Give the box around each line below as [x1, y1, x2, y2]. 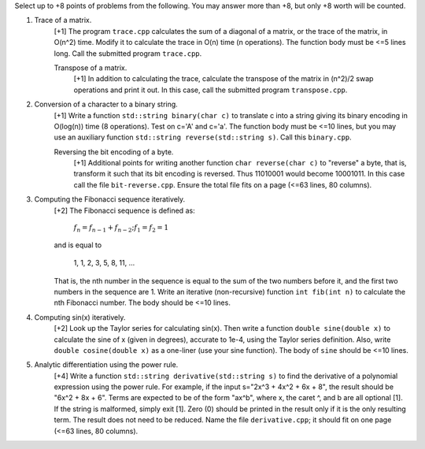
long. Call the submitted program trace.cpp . [54, 48, 202, 58]
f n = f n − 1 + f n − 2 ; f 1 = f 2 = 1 [73, 223, 169, 234]
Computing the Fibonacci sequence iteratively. [34, 195, 186, 204]
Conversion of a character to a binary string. [34, 99, 179, 109]
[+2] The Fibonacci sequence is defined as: [54, 206, 196, 215]
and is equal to [54, 240, 102, 250]
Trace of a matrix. [34, 16, 92, 25]
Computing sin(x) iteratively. [34, 312, 126, 322]
